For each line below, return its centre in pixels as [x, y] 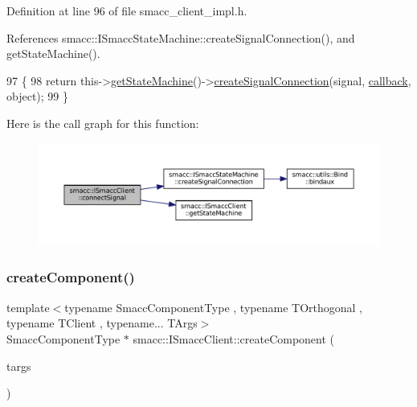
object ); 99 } [38, 96]
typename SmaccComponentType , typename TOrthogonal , [213, 307]
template [28, 307]
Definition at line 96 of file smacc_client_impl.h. [127, 10]
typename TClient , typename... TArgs [102, 323]
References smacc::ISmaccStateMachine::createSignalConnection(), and [181, 37]
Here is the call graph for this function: [103, 123]
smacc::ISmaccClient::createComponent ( [234, 338]
